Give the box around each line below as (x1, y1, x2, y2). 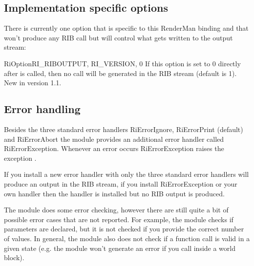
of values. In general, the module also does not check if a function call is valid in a (4, 233, 250, 243)
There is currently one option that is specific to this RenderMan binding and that (4, 23, 249, 33)
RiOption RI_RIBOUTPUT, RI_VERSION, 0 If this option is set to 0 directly (4, 58, 241, 68)
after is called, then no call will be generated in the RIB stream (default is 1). (4, 68, 237, 78)
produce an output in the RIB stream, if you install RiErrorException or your (4, 178, 237, 189)
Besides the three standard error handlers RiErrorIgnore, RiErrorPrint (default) (4, 124, 243, 134)
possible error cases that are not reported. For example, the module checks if (4, 214, 233, 224)
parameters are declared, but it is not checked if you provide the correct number (4, 224, 244, 234)
